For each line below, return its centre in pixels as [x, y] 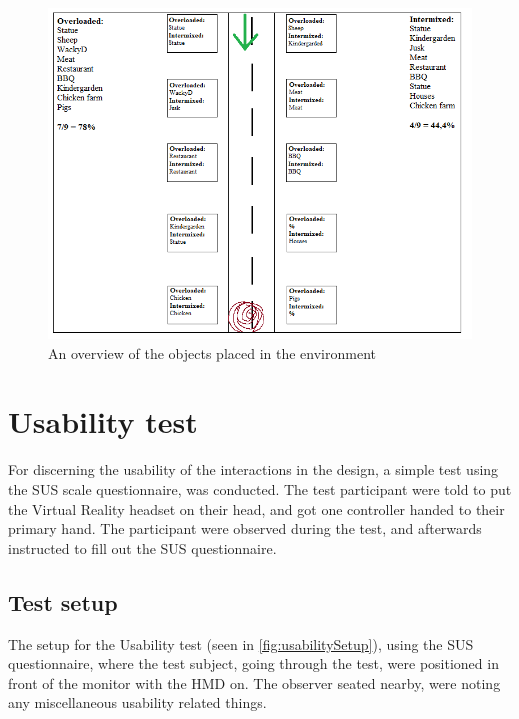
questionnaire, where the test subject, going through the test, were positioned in [253, 663]
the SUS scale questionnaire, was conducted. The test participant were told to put [260, 488]
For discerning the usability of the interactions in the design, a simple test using [253, 469]
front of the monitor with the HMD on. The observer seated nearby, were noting [254, 682]
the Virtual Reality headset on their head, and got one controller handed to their [256, 508]
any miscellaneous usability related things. [137, 702]
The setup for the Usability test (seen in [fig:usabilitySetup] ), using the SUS [241, 643]
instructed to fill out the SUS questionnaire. [142, 547]
